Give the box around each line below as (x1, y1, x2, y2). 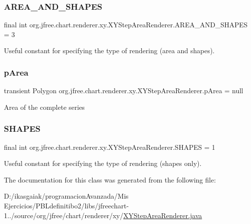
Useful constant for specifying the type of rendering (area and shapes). (4, 45, 215, 56)
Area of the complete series (4, 102, 85, 112)
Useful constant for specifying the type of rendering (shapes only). (4, 158, 202, 168)
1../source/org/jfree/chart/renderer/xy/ (4, 210, 123, 220)
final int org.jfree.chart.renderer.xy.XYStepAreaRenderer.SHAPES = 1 (4, 142, 215, 152)
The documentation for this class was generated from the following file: (4, 174, 216, 184)
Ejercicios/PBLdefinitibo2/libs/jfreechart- (4, 201, 129, 210)
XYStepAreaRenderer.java (123, 210, 202, 220)
